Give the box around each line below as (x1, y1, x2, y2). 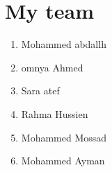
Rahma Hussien (21, 106, 88, 121)
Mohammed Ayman (21, 153, 105, 168)
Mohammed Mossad (21, 130, 107, 144)
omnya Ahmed (21, 60, 83, 74)
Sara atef (21, 83, 60, 98)
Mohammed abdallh (21, 37, 106, 51)
